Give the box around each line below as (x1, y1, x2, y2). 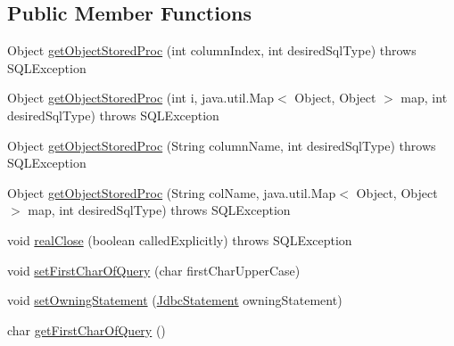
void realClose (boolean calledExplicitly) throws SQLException (7, 230, 352, 249)
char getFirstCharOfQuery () (7, 320, 166, 339)
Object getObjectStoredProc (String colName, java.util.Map (7, 183, 336, 202)
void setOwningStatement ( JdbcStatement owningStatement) (7, 291, 343, 309)
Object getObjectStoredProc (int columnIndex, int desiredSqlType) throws (7, 41, 417, 60)
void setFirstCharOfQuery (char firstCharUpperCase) (7, 260, 301, 279)
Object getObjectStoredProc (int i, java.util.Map (7, 88, 275, 107)
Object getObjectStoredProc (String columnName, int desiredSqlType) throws (7, 136, 436, 154)
